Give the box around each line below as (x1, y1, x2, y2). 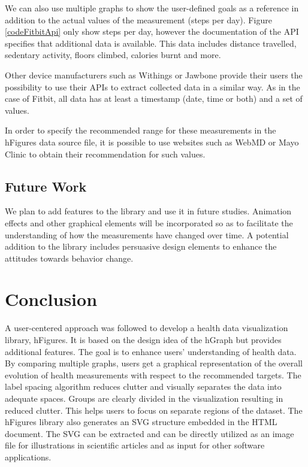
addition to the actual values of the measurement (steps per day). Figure (5, 13, 272, 26)
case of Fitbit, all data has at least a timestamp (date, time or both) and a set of (5, 92, 303, 105)
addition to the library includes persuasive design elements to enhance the (5, 240, 277, 253)
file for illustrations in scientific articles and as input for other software (5, 439, 265, 451)
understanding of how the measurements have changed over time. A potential (5, 228, 289, 241)
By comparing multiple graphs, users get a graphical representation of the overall (5, 357, 303, 369)
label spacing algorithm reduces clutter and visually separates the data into (5, 380, 282, 393)
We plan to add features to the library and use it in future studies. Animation (5, 205, 292, 217)
